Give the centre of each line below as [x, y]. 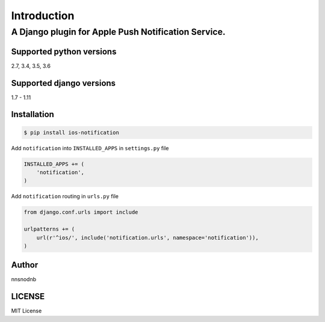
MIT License [26, 311]
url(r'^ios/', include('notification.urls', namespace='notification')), [147, 238]
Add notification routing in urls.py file [65, 196]
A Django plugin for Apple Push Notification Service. [118, 32]
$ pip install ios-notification [72, 132]
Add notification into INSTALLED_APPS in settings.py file [90, 148]
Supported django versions [63, 83]
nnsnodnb [24, 279]
